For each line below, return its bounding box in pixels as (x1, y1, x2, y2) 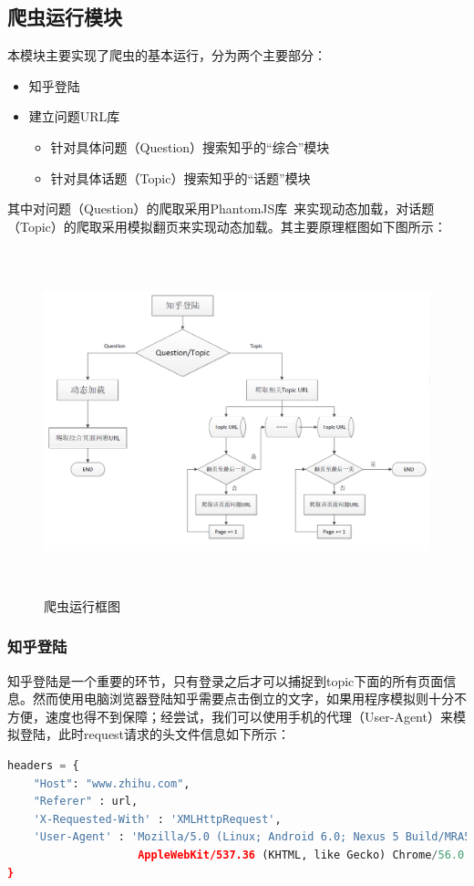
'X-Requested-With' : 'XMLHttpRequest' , (33, 812, 282, 826)
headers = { (7, 759, 79, 773)
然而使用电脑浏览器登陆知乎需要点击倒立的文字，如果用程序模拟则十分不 (32, 689, 467, 708)
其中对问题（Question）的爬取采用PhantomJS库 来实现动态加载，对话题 (7, 199, 435, 218)
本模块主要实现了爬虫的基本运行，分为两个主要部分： (7, 46, 326, 65)
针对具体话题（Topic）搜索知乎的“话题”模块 (50, 168, 311, 187)
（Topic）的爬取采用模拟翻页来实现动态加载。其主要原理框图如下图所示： (7, 216, 447, 235)
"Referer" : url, (33, 795, 139, 808)
